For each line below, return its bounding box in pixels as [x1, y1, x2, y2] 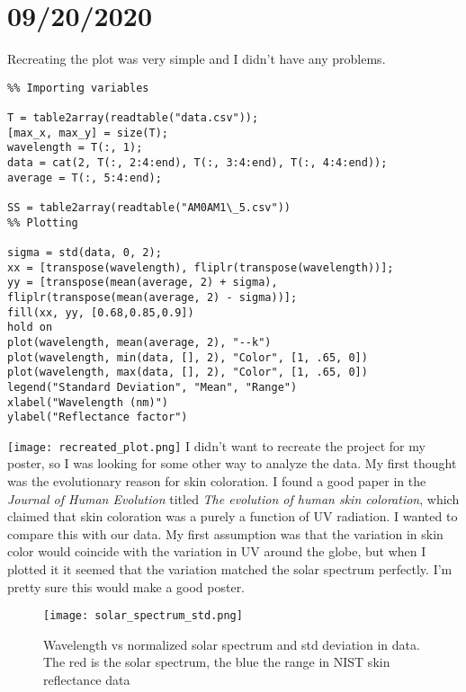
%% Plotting [7, 216, 78, 229]
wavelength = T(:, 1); [7, 141, 143, 155]
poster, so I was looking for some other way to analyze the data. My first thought [7, 454, 457, 473]
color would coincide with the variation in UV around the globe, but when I [7, 542, 426, 561]
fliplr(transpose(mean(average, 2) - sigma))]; [7, 290, 298, 304]
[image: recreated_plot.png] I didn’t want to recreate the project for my [7, 436, 426, 455]
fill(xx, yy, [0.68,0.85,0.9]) [7, 306, 194, 319]
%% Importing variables [7, 81, 149, 94]
